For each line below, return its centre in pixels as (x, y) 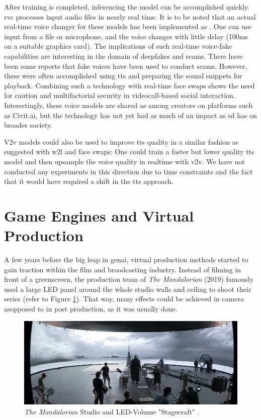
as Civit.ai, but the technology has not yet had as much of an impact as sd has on (130, 115)
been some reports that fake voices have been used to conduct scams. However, (126, 66)
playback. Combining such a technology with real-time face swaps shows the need (129, 85)
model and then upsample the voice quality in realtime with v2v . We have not (124, 161)
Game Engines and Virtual (99, 215)
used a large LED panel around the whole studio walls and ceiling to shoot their (128, 289)
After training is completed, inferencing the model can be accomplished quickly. (127, 7)
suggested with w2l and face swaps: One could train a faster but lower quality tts (129, 151)
